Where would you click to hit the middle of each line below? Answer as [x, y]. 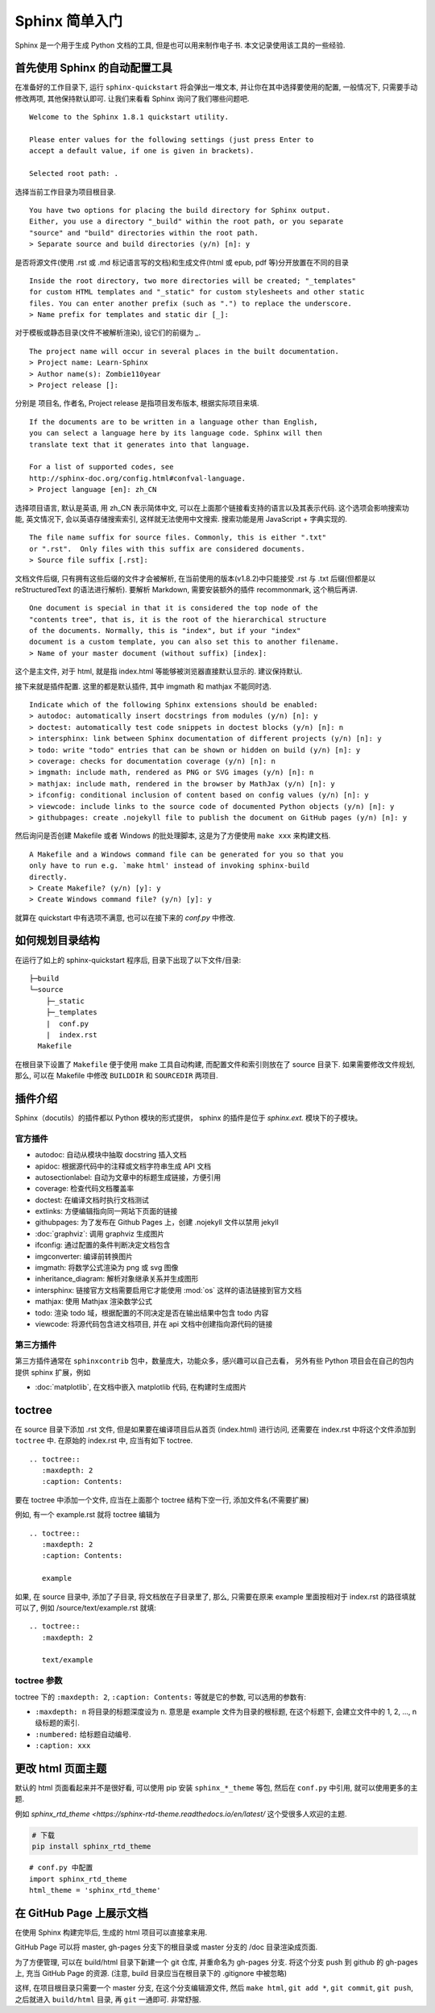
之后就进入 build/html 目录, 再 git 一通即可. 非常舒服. [108, 1999]
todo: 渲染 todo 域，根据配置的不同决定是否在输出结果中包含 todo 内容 [152, 1313]
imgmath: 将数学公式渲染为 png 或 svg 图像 [107, 1268]
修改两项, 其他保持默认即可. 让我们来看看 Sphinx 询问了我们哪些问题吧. [132, 98]
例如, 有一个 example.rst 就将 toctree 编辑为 [87, 1515]
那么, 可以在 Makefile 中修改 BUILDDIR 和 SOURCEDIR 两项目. [117, 1076]
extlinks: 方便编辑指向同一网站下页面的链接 [106, 1211]
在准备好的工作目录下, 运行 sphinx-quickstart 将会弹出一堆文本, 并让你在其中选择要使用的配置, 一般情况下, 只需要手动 [216, 87]
